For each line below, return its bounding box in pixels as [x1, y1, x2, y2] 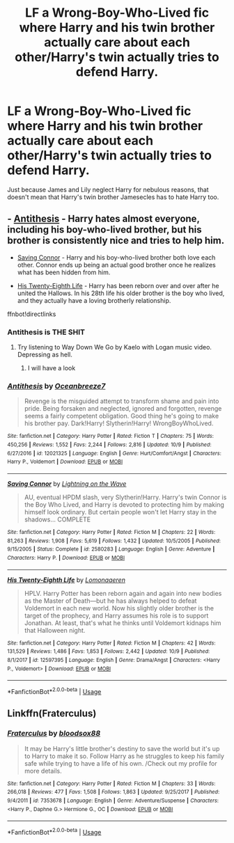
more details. [24, 766, 63, 775]
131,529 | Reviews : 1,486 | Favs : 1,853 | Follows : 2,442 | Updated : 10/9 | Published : [7, 648, 210, 655]
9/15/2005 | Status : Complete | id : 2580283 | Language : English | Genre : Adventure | [7, 546, 215, 553]
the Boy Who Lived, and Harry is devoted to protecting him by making [24, 500, 225, 509]
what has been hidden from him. [17, 268, 111, 276]
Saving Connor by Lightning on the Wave [7, 479, 127, 488]
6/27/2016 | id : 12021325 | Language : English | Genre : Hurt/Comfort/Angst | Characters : [7, 450, 221, 457]
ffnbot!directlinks [7, 310, 56, 318]
